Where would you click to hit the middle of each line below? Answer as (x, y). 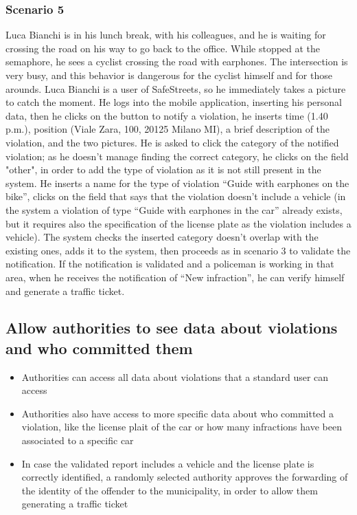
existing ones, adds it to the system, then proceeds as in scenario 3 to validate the (178, 250)
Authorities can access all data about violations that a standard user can (175, 376)
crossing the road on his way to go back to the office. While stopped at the (163, 48)
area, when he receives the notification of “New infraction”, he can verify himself (175, 277)
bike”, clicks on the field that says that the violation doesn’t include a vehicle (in (176, 196)
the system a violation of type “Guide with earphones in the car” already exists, (174, 209)
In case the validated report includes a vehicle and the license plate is (168, 463)
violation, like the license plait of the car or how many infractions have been (182, 427)
